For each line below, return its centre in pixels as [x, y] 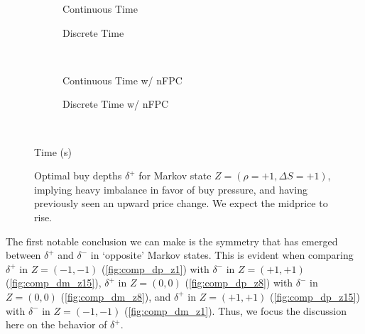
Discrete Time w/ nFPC [116, 104]
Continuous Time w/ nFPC [122, 80]
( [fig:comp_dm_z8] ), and [116, 296]
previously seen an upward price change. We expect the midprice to [181, 203]
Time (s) [53, 151]
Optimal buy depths [78, 176]
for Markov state [175, 176]
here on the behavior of [56, 324]
